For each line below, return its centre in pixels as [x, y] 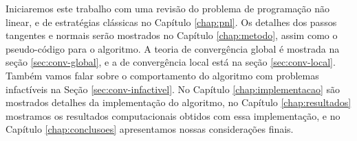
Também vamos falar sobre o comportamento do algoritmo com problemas [162, 75]
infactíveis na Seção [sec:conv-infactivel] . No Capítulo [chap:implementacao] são [173, 89]
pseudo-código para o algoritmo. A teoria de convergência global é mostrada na [173, 48]
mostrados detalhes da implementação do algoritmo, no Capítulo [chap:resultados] [178, 102]
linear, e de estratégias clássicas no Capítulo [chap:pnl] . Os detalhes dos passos [171, 22]
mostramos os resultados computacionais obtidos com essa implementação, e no [173, 115]
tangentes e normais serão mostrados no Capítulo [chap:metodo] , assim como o [172, 35]
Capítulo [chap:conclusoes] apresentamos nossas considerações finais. [150, 129]
